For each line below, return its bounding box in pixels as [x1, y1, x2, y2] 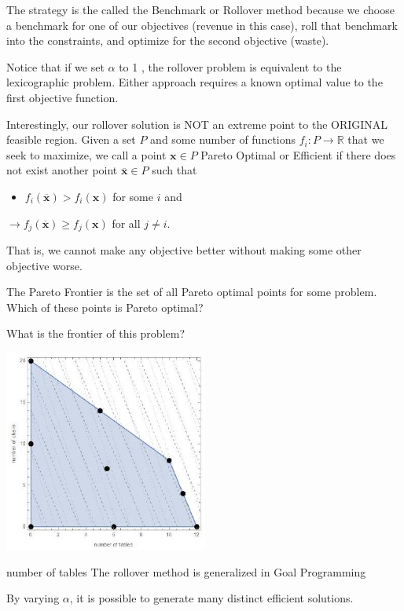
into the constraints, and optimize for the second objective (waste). [6, 32, 329, 49]
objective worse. [6, 257, 83, 273]
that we [347, 131, 384, 148]
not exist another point [6, 162, 118, 178]
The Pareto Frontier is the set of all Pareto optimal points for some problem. [6, 284, 377, 300]
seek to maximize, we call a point [6, 146, 167, 163]
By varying [6, 590, 60, 606]
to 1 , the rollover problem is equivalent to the [119, 58, 342, 75]
